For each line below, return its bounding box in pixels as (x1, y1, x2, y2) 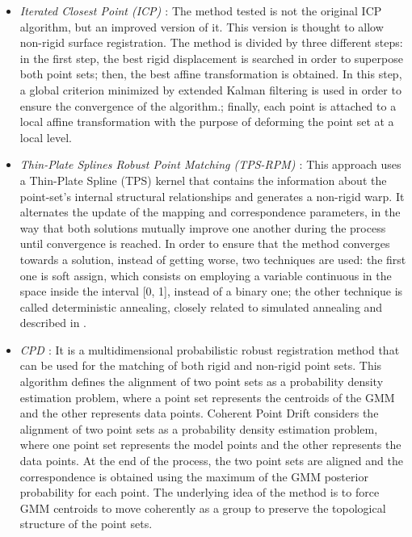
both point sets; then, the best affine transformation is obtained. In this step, (19, 65, 402, 82)
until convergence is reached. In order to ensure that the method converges (19, 235, 390, 252)
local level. (19, 128, 72, 145)
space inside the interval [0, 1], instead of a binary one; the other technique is (19, 283, 403, 300)
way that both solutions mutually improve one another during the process (19, 219, 386, 236)
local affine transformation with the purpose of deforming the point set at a (19, 113, 394, 130)
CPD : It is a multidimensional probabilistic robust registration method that (19, 341, 400, 358)
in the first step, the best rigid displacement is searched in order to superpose (19, 49, 403, 66)
